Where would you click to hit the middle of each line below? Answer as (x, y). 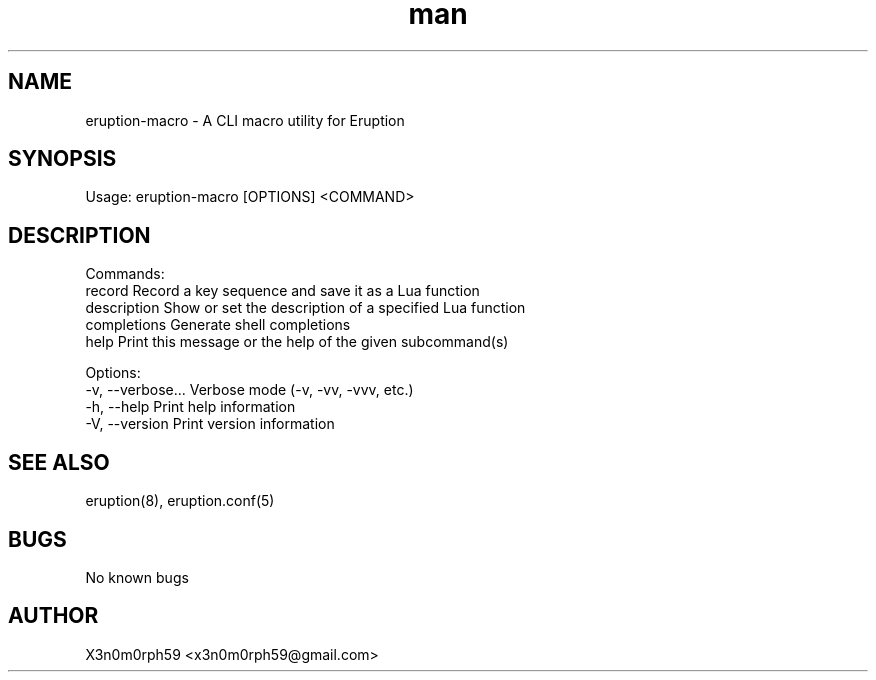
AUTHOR (53, 616)
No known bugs (137, 577)
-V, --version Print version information (210, 424)
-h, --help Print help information (190, 407)
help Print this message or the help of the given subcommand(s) (297, 342)
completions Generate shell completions (218, 325)
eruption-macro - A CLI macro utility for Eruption (245, 120)
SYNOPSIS (62, 159)
